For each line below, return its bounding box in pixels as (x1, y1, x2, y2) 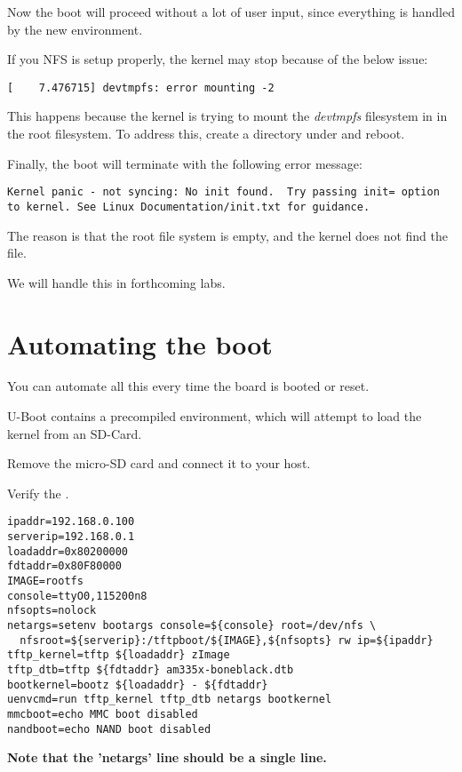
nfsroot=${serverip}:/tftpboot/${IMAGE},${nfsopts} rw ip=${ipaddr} (20, 633, 434, 647)
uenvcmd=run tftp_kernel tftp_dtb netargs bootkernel (7, 693, 332, 706)
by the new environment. (7, 20, 143, 38)
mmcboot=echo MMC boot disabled (7, 707, 198, 720)
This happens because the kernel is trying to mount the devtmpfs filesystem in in (7, 107, 448, 125)
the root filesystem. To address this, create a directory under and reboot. (7, 124, 405, 143)
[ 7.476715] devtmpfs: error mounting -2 (7, 81, 275, 94)
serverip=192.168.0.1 (7, 530, 135, 544)
